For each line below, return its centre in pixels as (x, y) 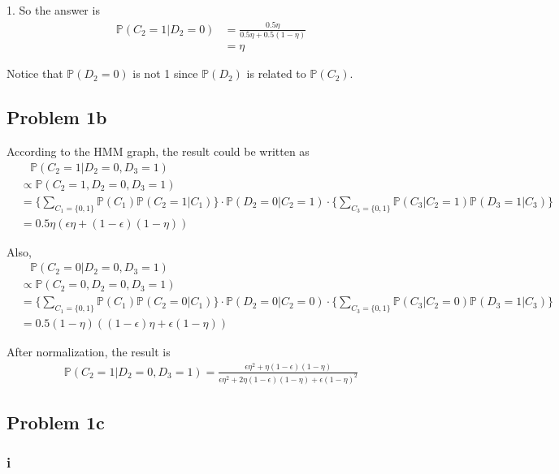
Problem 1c (56, 422)
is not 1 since (165, 73)
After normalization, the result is (89, 352)
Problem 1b (57, 117)
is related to (276, 73)
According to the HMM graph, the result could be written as (158, 151)
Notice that (35, 73)
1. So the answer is (53, 10)
